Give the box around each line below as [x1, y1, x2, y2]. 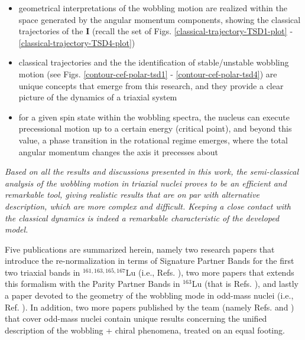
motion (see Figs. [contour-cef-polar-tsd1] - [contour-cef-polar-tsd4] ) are [18, 67, 277, 80]
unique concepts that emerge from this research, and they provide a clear [18, 79, 284, 91]
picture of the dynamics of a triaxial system [18, 91, 177, 103]
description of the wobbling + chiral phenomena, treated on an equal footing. [5, 323, 285, 336]
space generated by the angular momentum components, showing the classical [18, 13, 301, 25]
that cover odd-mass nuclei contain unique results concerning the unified [5, 312, 267, 325]
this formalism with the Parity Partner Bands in [5, 277, 180, 290]
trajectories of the [18, 25, 83, 37]
